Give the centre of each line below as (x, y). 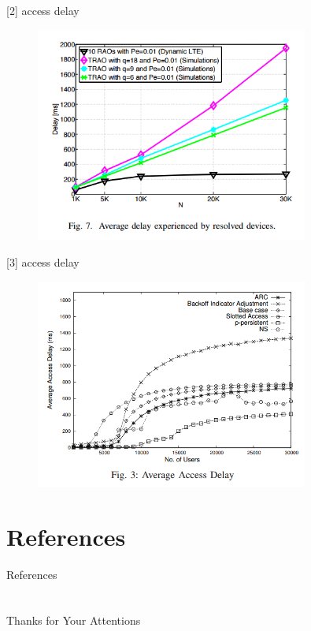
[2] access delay (43, 10)
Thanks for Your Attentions (74, 620)
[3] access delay (43, 261)
